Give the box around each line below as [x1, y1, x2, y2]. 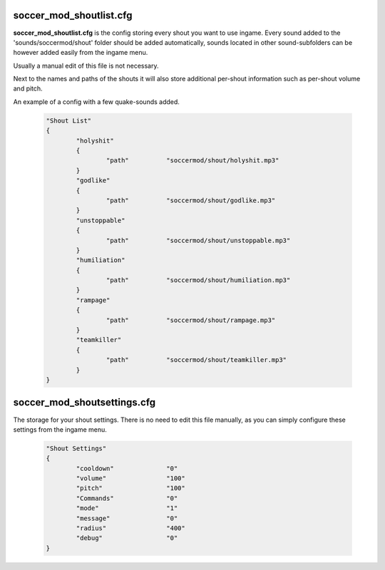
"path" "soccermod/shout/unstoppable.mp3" [106, 236, 291, 244]
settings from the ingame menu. [13, 425, 107, 434]
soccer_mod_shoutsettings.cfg [13, 396, 156, 409]
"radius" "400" [76, 524, 185, 532]
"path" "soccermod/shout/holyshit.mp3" [106, 157, 279, 165]
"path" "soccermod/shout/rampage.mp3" [106, 316, 276, 324]
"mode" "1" [76, 504, 178, 512]
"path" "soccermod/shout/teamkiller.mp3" [106, 356, 287, 364]
